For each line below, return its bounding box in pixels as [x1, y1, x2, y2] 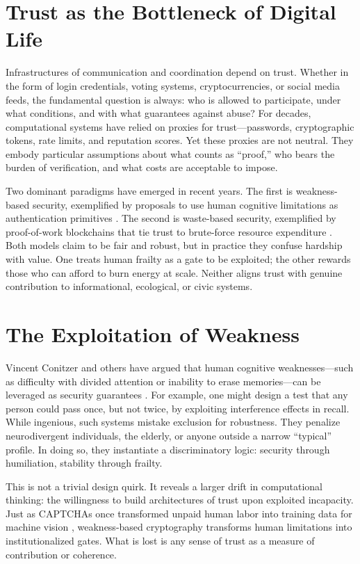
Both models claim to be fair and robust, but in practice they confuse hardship [6, 238, 343, 252]
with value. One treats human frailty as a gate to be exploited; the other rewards [6, 252, 351, 266]
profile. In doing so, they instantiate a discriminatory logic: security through [6, 442, 330, 456]
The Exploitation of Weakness [6, 320, 300, 348]
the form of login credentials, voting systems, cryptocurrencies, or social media [6, 78, 340, 92]
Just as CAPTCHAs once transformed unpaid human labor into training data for [6, 506, 352, 520]
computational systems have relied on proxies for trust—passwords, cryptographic [6, 119, 354, 134]
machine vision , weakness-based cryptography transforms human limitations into [6, 519, 352, 534]
